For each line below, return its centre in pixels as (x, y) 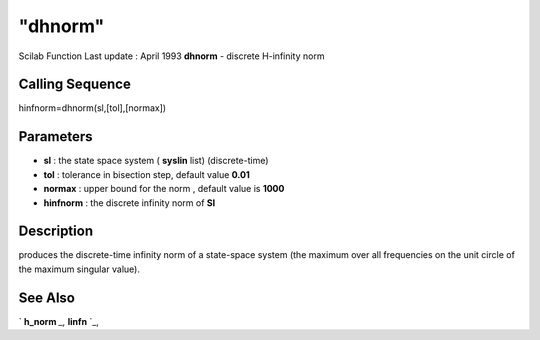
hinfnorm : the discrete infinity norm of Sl (129, 202)
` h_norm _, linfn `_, (58, 321)
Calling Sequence (75, 84)
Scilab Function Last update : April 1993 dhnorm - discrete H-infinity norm (171, 56)
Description (56, 231)
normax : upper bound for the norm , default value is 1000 (164, 189)
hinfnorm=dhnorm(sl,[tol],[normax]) (92, 108)
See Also (46, 297)
